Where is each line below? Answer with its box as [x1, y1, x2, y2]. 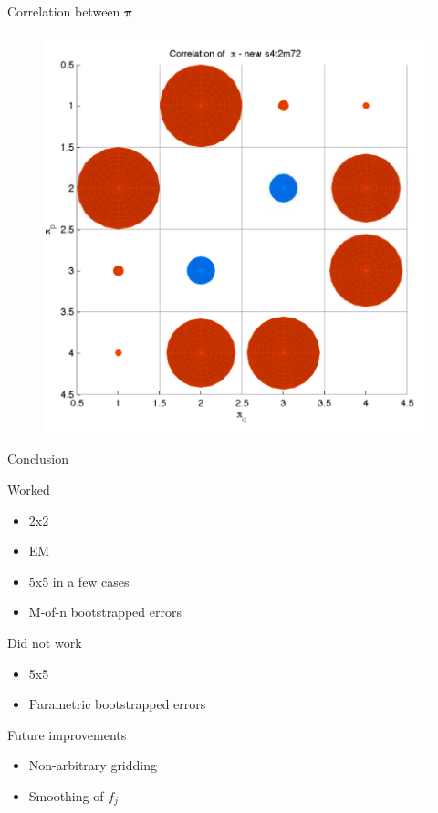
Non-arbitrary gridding [28, 756, 158, 775]
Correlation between [7, 2, 120, 20]
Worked [7, 480, 50, 499]
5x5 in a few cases [28, 571, 130, 590]
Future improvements [7, 724, 127, 744]
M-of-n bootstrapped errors [28, 602, 182, 621]
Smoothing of [28, 786, 104, 805]
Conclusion [7, 449, 68, 468]
